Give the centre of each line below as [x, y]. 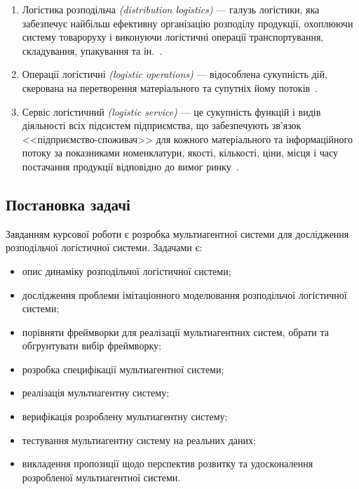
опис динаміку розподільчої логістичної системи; [127, 270]
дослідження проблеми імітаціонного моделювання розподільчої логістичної [184, 294]
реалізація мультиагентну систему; [96, 393]
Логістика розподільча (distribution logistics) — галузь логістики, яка [171, 9]
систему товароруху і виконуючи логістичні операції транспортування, [173, 37]
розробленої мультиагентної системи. [101, 477]
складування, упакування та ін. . [92, 50]
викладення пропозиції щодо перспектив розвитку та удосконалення [168, 463]
